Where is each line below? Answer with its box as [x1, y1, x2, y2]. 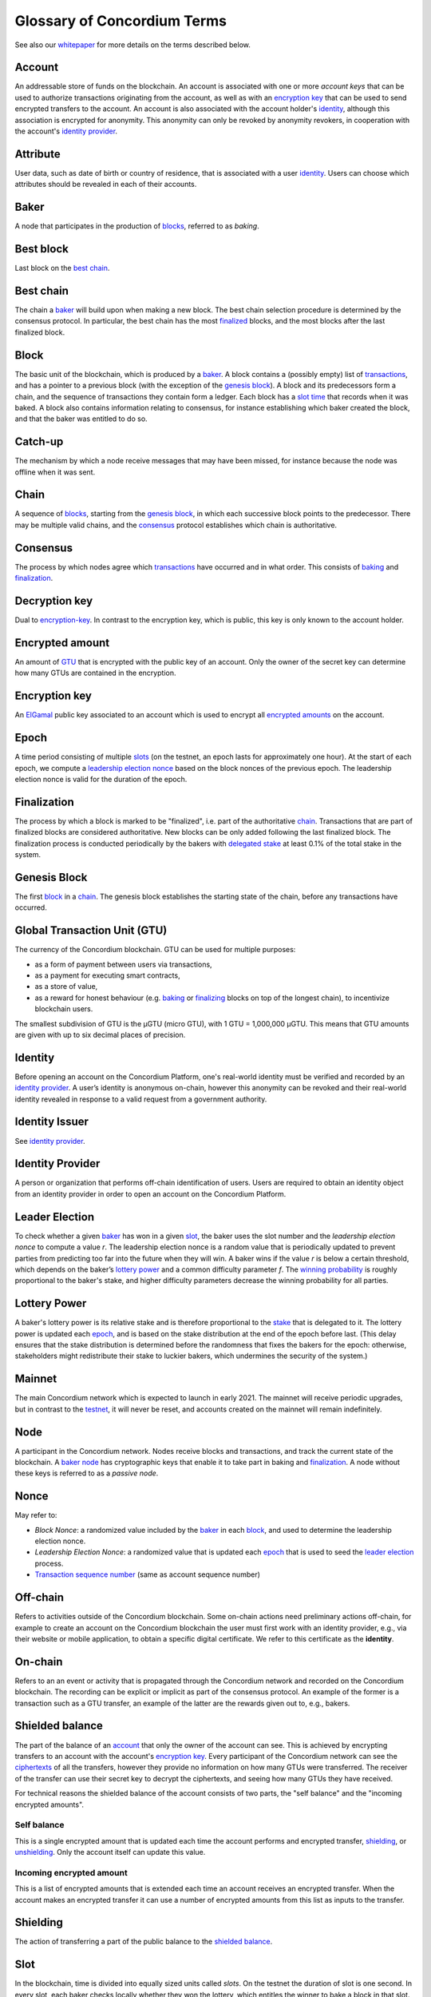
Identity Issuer [14, 1115, 89, 1129]
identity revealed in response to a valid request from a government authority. [14, 1094, 267, 1104]
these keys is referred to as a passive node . [14, 1468, 159, 1478]
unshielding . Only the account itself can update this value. [14, 1848, 206, 1857]
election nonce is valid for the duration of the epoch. [14, 774, 188, 784]
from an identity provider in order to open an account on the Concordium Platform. [14, 1189, 287, 1198]
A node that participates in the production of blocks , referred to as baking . [14, 221, 259, 231]
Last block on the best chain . [14, 264, 110, 273]
